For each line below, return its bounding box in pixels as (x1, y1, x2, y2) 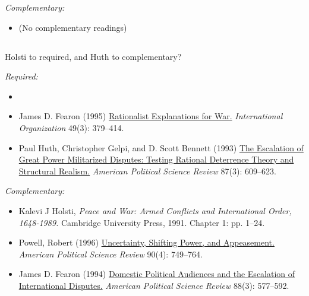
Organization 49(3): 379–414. (18, 121, 124, 133)
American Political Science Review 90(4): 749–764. (18, 247, 203, 260)
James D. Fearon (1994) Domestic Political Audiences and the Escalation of (18, 268, 295, 280)
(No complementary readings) (18, 21, 127, 33)
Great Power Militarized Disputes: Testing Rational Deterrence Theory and (18, 153, 294, 165)
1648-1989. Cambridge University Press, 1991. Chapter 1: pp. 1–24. (18, 216, 265, 228)
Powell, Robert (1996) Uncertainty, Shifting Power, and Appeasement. (18, 236, 275, 249)
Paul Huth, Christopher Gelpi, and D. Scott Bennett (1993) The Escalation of (18, 141, 304, 154)
